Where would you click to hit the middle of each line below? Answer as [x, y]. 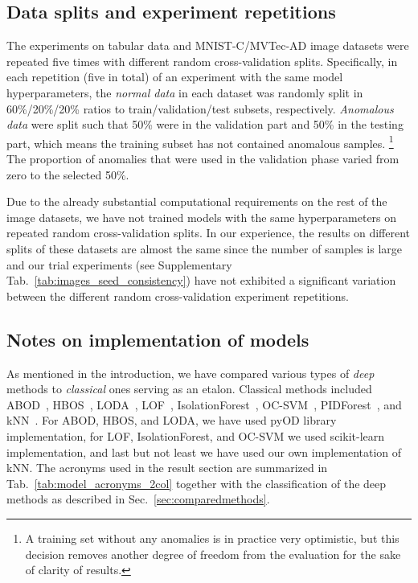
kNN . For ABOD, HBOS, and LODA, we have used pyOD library [172, 420]
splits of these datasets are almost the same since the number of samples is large [205, 248]
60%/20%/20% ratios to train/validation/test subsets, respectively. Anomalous [200, 108]
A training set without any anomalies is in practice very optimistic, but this [212, 538]
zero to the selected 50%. [68, 174]
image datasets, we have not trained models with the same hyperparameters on [202, 217]
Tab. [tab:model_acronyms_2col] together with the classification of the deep [197, 483]
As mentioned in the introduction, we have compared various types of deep [191, 373]
